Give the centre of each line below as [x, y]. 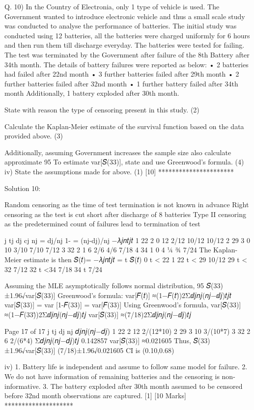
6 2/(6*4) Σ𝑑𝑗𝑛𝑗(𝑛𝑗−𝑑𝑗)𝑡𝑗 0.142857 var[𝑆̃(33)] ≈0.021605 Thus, [98, 341]
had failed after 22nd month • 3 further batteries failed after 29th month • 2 [122, 74]
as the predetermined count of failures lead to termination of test [102, 224]
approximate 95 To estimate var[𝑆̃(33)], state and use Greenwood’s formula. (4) [124, 162]
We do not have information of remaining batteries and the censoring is [112, 376]
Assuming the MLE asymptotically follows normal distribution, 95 [104, 286]
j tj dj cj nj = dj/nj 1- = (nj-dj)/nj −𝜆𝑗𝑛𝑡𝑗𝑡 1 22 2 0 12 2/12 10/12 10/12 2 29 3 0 [127, 240]
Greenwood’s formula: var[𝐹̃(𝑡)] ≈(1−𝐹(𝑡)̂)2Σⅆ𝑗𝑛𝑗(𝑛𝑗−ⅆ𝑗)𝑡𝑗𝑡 [144, 295]
